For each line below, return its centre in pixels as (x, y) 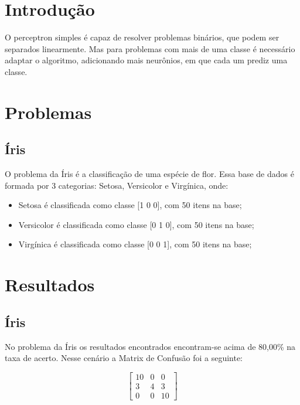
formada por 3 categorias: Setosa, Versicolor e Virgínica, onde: (117, 185)
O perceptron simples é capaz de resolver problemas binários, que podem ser (142, 37)
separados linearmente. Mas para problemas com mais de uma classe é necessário (150, 48)
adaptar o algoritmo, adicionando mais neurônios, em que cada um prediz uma (146, 60)
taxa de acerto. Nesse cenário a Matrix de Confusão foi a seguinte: (124, 358)
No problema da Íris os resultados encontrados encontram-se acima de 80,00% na (150, 346)
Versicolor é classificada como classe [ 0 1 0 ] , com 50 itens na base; (136, 224)
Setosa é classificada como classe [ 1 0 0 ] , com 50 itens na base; (130, 205)
